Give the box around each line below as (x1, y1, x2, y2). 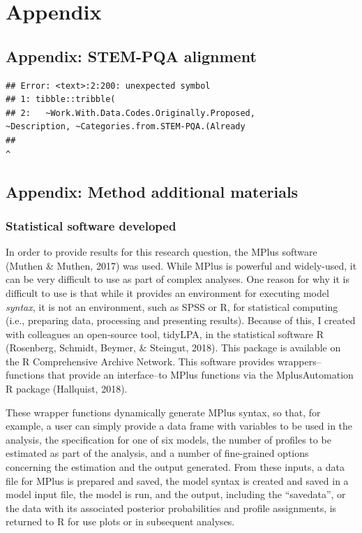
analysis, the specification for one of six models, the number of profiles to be (6, 432, 331, 446)
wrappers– (277, 353, 322, 368)
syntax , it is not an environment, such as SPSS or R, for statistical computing (6, 299, 338, 314)
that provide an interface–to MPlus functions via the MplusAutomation (47, 367, 354, 382)
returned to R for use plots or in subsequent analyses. (6, 514, 235, 529)
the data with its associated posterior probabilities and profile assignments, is (6, 500, 337, 515)
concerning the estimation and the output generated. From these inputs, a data (6, 460, 345, 474)
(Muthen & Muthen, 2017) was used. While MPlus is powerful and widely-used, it (6, 258, 357, 272)
